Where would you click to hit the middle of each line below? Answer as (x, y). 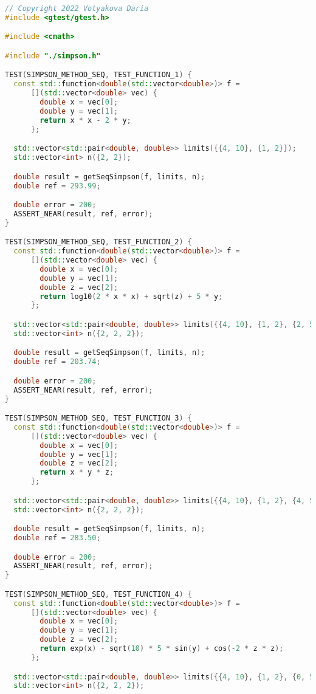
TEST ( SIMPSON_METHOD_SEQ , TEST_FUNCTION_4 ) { (98, 594)
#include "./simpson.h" (53, 56)
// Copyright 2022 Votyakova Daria (77, 9)
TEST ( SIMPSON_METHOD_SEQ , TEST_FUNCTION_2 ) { (98, 242)
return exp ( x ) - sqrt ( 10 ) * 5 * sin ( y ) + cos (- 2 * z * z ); (162, 649)
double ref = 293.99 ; (57, 186)
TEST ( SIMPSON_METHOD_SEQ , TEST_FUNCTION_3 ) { (98, 418)
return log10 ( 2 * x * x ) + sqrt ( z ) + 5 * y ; (131, 296)
